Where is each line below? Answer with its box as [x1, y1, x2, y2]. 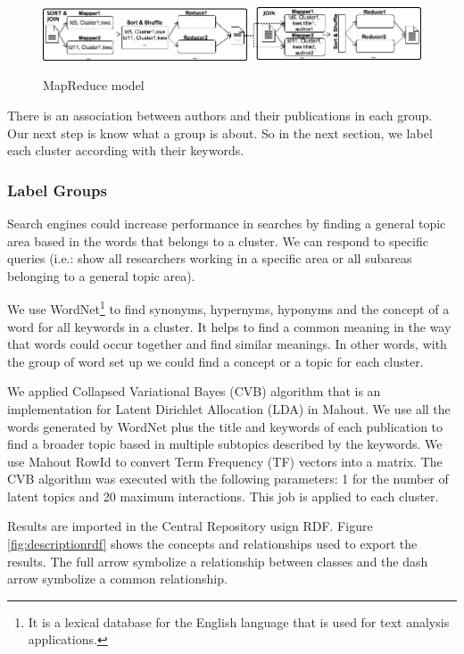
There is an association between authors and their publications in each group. [7, 105, 433, 124]
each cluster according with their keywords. [7, 141, 244, 160]
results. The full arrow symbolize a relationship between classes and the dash [7, 551, 428, 570]
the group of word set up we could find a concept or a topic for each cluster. [7, 352, 424, 370]
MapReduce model [43, 76, 145, 95]
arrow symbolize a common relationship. [7, 569, 228, 588]
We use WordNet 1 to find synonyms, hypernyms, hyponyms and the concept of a [7, 297, 450, 318]
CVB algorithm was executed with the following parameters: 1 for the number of [7, 469, 449, 488]
